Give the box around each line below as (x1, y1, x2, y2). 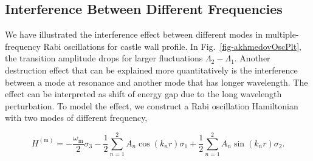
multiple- (265, 28, 299, 41)
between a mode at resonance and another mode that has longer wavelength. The (5, 75, 308, 88)
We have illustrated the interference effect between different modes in (5, 28, 263, 41)
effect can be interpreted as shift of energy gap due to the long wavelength (5, 87, 282, 100)
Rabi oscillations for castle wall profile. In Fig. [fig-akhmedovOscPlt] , (43, 39, 301, 52)
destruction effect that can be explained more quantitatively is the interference (5, 63, 298, 76)
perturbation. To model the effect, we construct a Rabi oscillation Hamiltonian (5, 99, 298, 112)
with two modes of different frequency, (5, 111, 148, 124)
